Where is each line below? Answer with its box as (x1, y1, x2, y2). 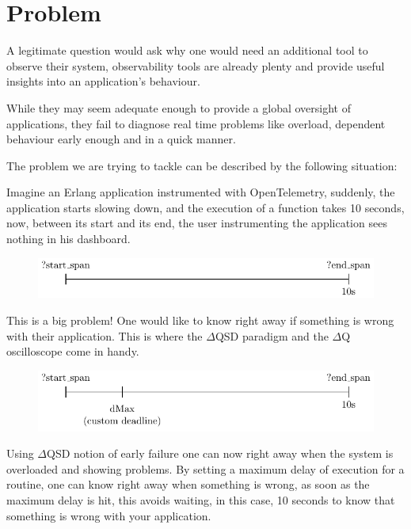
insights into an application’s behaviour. (6, 73, 200, 89)
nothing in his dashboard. (6, 230, 131, 247)
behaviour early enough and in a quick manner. (6, 131, 236, 147)
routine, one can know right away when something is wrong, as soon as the (6, 476, 370, 493)
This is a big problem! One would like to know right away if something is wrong (6, 312, 394, 329)
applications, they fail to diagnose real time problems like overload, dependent (6, 115, 386, 131)
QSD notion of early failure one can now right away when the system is (47, 445, 394, 462)
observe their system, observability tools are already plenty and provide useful (6, 57, 385, 74)
